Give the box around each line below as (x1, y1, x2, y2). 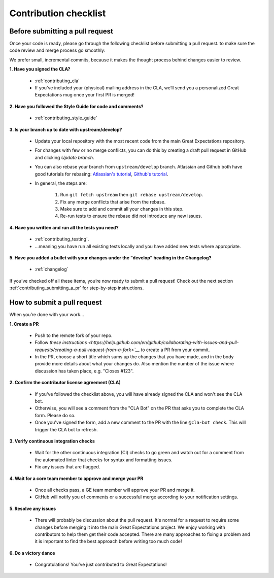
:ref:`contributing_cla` (35, 78, 80, 84)
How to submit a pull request (9, 298, 102, 307)
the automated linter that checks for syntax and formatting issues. (35, 457, 173, 463)
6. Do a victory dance (9, 550, 55, 556)
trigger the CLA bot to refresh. (35, 426, 98, 432)
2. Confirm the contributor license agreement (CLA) (9, 380, 121, 386)
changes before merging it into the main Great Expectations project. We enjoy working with (35, 524, 225, 530)
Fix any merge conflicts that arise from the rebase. (60, 198, 166, 205)
